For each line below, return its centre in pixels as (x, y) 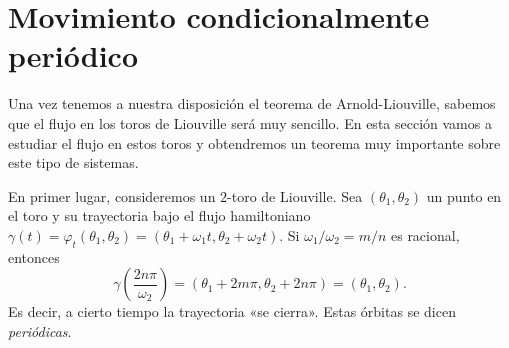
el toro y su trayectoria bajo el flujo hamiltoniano (159, 215)
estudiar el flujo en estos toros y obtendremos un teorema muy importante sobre (254, 142)
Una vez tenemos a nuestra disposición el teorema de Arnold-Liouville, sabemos (252, 103)
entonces (34, 256)
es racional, (425, 234)
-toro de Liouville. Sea (295, 195)
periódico (73, 55)
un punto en (464, 195)
